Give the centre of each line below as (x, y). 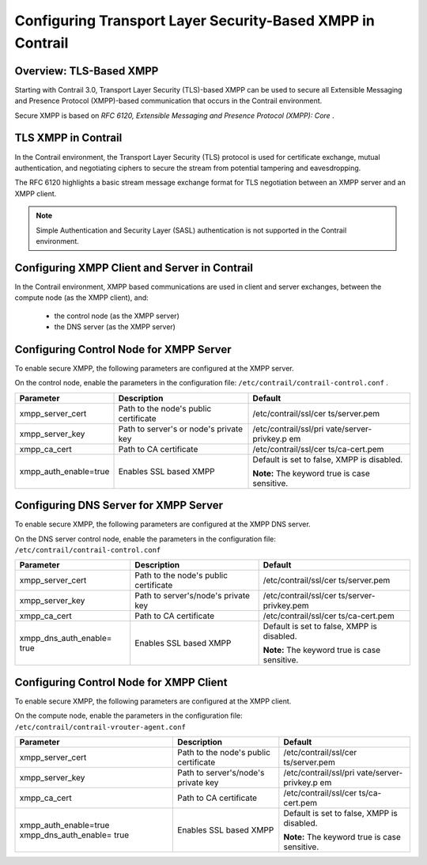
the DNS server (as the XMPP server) (115, 326)
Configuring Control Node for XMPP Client (121, 682)
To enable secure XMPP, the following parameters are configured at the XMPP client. (153, 701)
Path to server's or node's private (181, 429)
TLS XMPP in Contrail (68, 138)
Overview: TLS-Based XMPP (87, 71)
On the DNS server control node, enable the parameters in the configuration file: (145, 539)
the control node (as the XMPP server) (117, 316)
